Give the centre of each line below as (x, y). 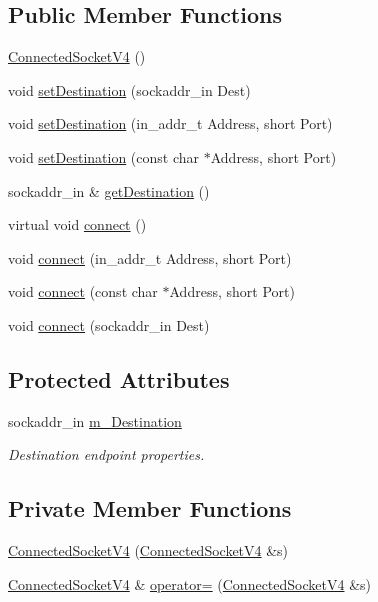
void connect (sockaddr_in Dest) (109, 324)
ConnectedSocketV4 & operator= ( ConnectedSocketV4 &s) (190, 583)
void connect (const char (83, 291)
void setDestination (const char (104, 156)
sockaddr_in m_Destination (95, 420)
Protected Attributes (119, 378)
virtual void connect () (77, 224)
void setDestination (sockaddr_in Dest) (129, 89)
